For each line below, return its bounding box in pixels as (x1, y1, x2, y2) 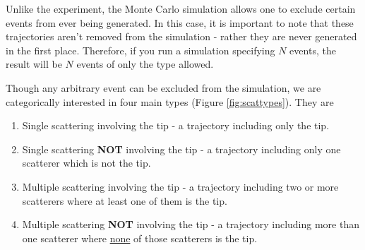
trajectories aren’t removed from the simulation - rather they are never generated (6, 29, 357, 44)
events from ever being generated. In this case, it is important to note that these (6, 15, 354, 30)
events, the (289, 42, 336, 57)
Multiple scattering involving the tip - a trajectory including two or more (22, 179, 339, 194)
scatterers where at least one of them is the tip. (22, 193, 227, 208)
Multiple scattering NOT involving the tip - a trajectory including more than (22, 217, 359, 232)
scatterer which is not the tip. (22, 155, 151, 170)
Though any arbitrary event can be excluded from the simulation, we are (6, 80, 321, 95)
